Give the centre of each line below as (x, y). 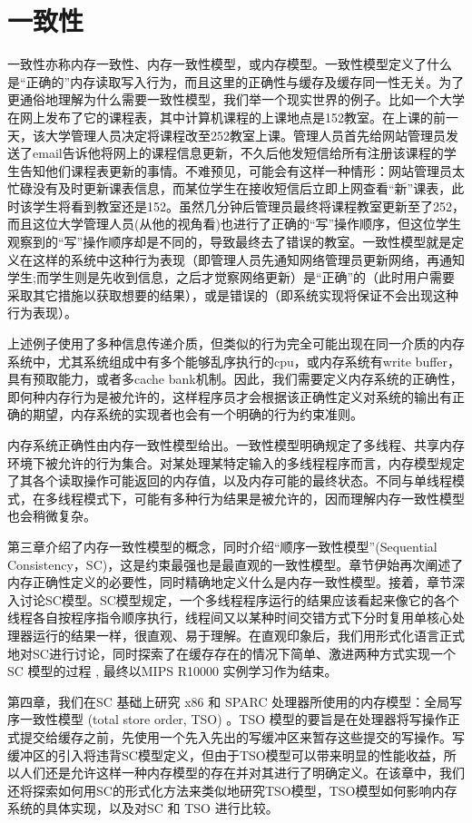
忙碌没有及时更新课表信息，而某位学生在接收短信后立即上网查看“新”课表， (230, 188)
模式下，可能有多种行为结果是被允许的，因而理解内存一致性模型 (274, 498)
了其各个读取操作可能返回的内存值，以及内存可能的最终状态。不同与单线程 (230, 480)
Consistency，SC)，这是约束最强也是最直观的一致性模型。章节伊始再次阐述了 (236, 564)
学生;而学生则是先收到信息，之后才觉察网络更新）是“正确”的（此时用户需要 (231, 277)
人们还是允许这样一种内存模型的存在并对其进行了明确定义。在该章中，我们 (242, 773)
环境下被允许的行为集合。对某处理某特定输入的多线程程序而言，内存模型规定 (236, 462)
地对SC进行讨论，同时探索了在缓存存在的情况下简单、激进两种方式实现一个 (231, 653)
